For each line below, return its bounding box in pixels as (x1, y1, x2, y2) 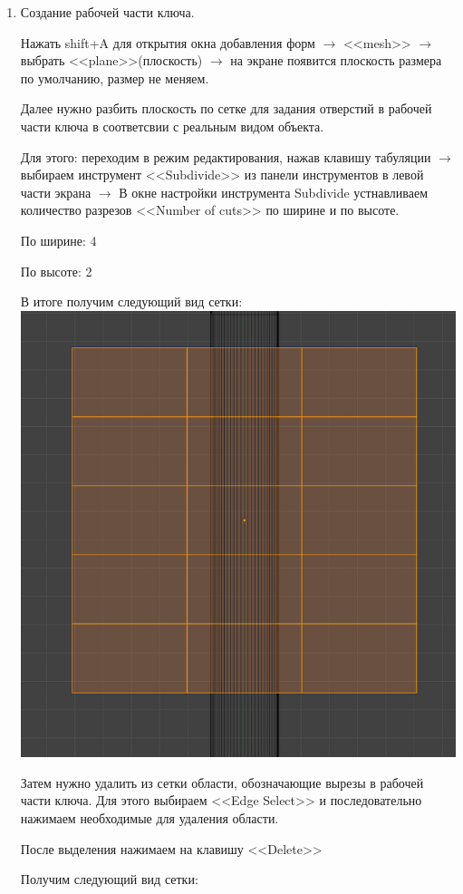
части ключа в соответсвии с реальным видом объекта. (20, 116, 324, 135)
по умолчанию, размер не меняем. (20, 68, 209, 87)
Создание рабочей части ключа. (20, 3, 195, 21)
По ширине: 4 (20, 230, 97, 249)
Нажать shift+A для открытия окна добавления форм (20, 33, 315, 52)
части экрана (20, 182, 92, 201)
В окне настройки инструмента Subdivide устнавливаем (119, 182, 429, 201)
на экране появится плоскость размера (230, 51, 442, 70)
